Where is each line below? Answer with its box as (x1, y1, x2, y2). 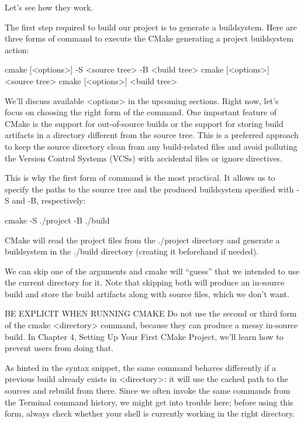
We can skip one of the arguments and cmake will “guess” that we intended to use (5, 264, 299, 277)
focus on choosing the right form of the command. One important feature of (5, 106, 277, 118)
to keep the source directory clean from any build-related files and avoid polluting (5, 140, 298, 152)
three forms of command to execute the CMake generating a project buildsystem (5, 32, 293, 44)
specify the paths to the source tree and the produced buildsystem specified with (5, 183, 294, 195)
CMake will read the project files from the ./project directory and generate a (5, 233, 280, 246)
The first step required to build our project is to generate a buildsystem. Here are (5, 20, 297, 33)
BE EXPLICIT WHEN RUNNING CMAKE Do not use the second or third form (5, 307, 297, 319)
